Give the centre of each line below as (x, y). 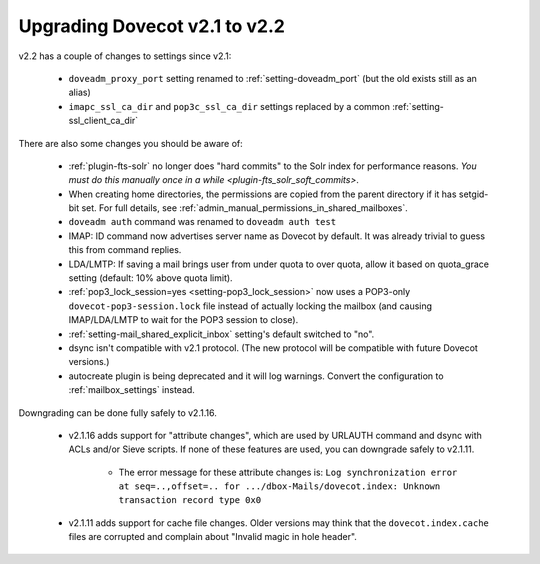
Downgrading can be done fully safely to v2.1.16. (117, 412)
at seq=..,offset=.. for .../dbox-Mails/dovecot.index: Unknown (279, 486)
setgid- (473, 194)
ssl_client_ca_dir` (103, 121)
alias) (79, 92)
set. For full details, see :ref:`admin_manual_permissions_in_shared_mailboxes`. (245, 208)
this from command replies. (125, 250)
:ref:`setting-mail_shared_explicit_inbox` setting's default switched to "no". (221, 334)
